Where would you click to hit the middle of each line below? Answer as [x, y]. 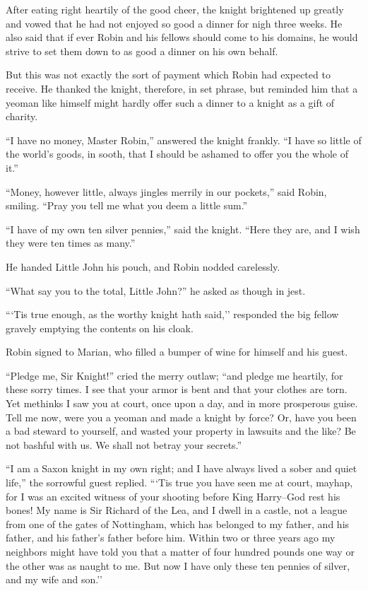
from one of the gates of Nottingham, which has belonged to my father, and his [178, 523]
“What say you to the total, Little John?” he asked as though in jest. [156, 290]
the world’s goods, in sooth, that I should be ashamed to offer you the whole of [177, 154]
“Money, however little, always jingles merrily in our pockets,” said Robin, [166, 191]
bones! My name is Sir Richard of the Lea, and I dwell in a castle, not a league [177, 510]
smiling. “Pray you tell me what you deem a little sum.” [127, 205]
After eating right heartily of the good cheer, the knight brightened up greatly [175, 9]
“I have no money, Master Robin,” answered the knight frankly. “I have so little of [184, 140]
